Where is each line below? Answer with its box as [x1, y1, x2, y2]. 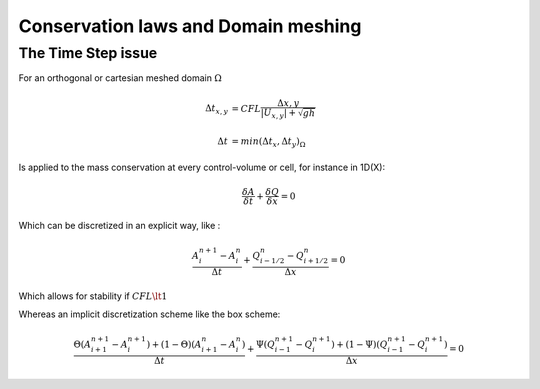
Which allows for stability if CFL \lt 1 [18, 290, 168, 302]
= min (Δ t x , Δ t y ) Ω [231, 135, 306, 149]
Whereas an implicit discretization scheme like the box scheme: [18, 308, 281, 320]
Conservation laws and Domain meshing [18, 15, 362, 37]
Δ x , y [276, 97, 300, 109]
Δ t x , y [205, 103, 229, 116]
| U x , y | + [260, 106, 297, 120]
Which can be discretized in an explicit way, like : [18, 220, 221, 232]
